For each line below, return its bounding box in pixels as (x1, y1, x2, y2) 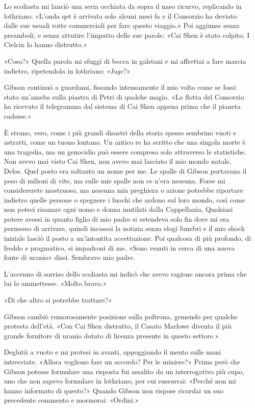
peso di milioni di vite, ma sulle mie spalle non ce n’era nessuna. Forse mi (4, 175, 226, 185)
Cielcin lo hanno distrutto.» (4, 39, 87, 50)
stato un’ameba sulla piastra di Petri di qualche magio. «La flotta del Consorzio (4, 91, 244, 102)
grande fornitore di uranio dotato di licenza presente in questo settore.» (4, 330, 219, 340)
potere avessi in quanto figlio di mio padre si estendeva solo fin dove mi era (4, 213, 229, 224)
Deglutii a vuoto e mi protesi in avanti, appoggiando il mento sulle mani (4, 347, 221, 357)
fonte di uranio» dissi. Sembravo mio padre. (4, 252, 135, 262)
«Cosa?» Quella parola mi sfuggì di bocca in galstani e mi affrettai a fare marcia (4, 55, 246, 66)
